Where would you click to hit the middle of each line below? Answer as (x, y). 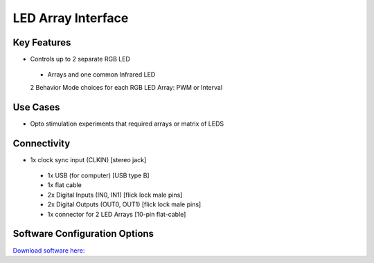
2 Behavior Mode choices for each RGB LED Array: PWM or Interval (126, 87)
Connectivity (42, 143)
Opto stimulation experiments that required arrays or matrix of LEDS (127, 124)
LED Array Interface (71, 18)
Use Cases (36, 107)
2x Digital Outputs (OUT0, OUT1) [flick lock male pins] (124, 204)
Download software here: (49, 250)
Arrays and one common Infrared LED (101, 75)
